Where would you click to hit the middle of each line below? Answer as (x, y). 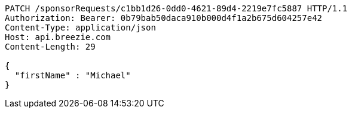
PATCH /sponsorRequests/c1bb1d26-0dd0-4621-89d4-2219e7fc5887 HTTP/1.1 (176, 8)
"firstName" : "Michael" (73, 75)
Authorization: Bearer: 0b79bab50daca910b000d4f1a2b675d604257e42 (164, 18)
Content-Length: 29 (50, 47)
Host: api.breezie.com (58, 37)
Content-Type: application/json (80, 28)
